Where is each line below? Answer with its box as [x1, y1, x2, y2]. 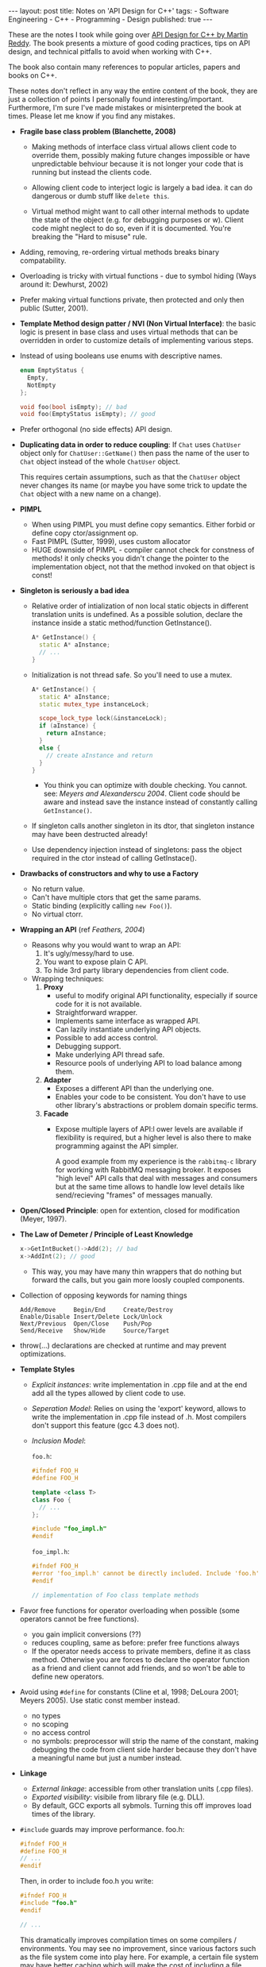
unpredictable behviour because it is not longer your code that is [31, 159, 244, 168]
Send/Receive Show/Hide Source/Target [19, 1327, 170, 1335]
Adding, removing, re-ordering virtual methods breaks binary [19, 248, 220, 256]
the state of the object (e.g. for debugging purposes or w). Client [31, 215, 244, 224]
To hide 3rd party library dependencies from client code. [43, 966, 229, 975]
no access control [31, 1727, 91, 1737]
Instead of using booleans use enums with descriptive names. [19, 351, 223, 361]
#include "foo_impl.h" [31, 1525, 107, 1533]
